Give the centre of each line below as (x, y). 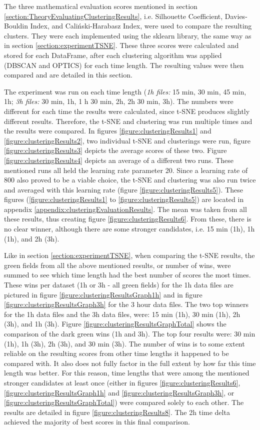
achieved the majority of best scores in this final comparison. (97, 422)
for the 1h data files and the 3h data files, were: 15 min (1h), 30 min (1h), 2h (122, 314)
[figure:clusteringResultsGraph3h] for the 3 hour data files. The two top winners (126, 304)
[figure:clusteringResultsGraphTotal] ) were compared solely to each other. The (124, 402)
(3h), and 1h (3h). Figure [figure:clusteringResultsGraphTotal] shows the (115, 324)
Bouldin (16, 26)
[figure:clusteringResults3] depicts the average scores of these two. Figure (115, 150)
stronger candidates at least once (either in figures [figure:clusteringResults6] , (122, 382)
